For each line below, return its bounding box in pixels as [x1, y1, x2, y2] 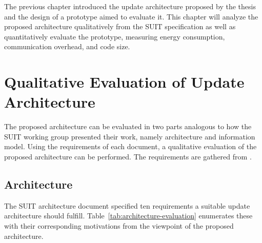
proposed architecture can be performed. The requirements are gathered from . [4, 151, 252, 162]
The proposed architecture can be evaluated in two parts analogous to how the [4, 121, 252, 132]
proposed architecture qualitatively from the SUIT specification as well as [4, 21, 236, 32]
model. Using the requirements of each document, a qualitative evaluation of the [4, 141, 257, 152]
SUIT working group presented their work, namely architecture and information [4, 131, 255, 141]
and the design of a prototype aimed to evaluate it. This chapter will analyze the [4, 11, 258, 22]
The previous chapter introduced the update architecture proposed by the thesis [4, 1, 256, 11]
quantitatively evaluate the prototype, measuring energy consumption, [4, 31, 225, 42]
